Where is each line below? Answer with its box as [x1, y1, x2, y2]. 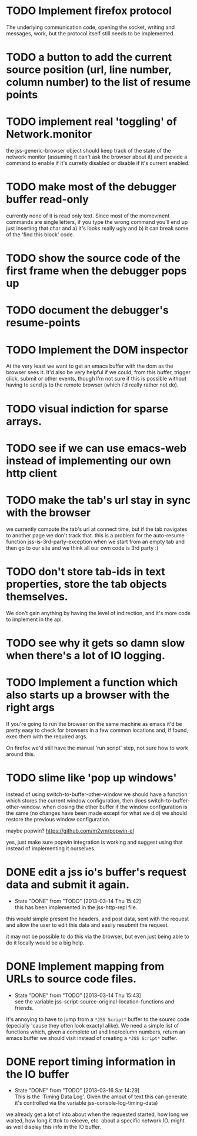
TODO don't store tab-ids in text [6, 564, 166, 578]
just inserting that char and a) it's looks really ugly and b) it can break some [6, 225, 189, 232]
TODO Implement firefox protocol [6, 4, 172, 18]
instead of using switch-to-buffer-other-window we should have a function [6, 791, 188, 798]
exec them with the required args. [6, 732, 88, 740]
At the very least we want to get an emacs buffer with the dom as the [6, 362, 173, 369]
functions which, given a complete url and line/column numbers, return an [6, 1028, 185, 1035]
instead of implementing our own [6, 454, 172, 467]
